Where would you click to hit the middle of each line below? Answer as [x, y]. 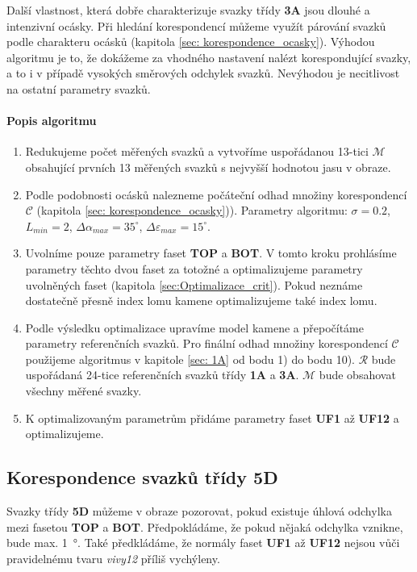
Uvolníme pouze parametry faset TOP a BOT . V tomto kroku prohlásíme [211, 253]
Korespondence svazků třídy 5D [142, 477]
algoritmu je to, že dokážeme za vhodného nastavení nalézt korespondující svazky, [209, 57]
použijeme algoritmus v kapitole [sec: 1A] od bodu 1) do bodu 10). [190, 359]
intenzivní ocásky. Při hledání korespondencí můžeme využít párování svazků [196, 25]
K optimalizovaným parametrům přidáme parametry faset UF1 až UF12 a [212, 418]
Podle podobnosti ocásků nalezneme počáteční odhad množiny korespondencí [216, 194]
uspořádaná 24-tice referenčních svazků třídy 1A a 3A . [162, 375]
